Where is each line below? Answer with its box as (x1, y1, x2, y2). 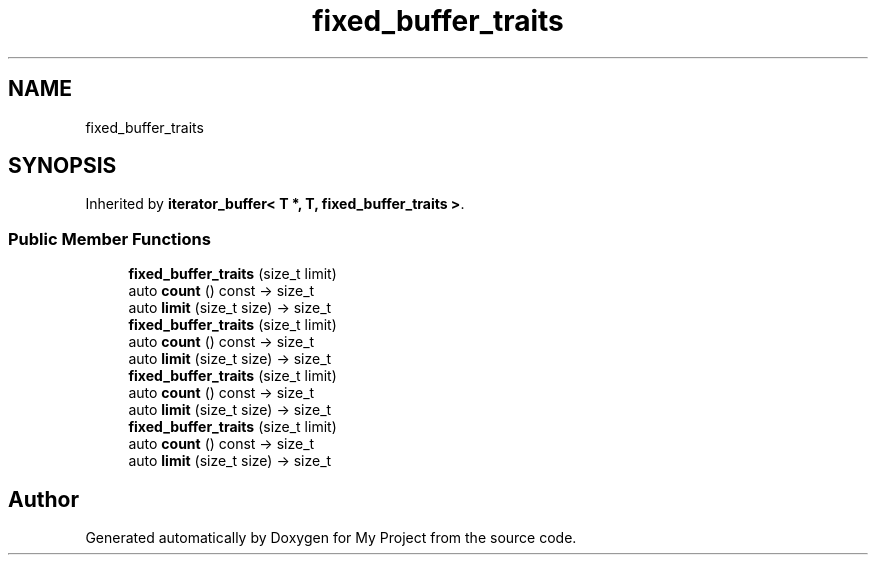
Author (8, 486, 79, 512)
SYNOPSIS (8, 153, 117, 179)
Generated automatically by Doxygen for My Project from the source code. (85, 529, 577, 547)
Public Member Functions (8, 228, 211, 249)
